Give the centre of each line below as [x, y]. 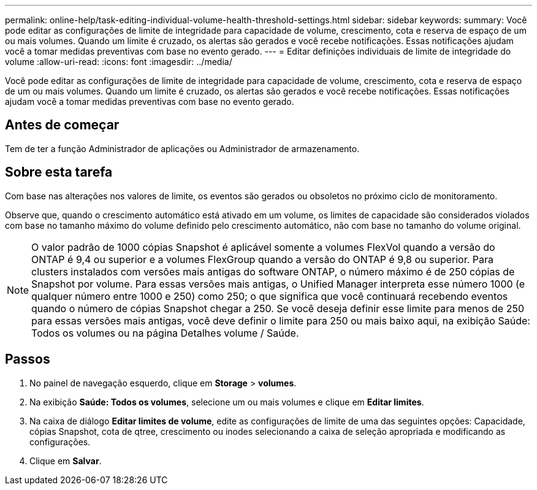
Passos [28, 359]
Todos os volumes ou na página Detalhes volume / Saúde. [165, 333]
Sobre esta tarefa [59, 172]
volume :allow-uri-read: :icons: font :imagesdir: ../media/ [119, 62]
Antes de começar [62, 125]
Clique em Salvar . [66, 461]
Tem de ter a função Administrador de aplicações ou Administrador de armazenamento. [182, 148]
